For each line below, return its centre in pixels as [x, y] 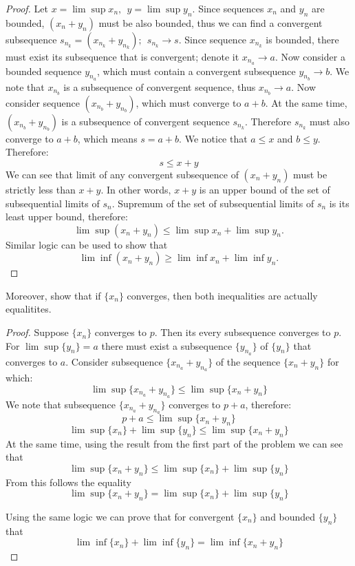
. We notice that [213, 138]
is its [339, 203]
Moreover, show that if [53, 295]
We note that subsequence [61, 404]
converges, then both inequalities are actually [222, 295]
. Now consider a [310, 56]
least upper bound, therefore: [67, 217]
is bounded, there [302, 39]
